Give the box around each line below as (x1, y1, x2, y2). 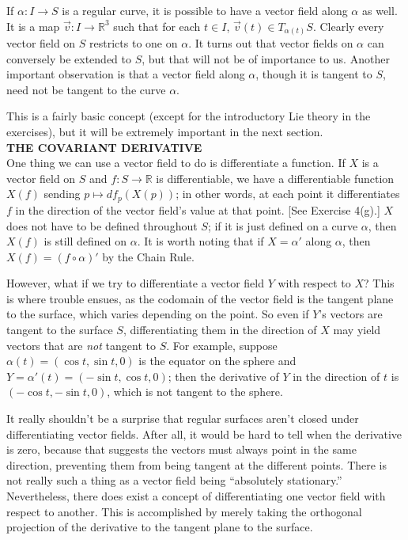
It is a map (6, 17, 60, 34)
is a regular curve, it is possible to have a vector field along (62, 2, 348, 18)
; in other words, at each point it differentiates (176, 185, 400, 202)
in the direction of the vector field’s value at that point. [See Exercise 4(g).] (15, 201, 380, 218)
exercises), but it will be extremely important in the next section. (6, 124, 323, 140)
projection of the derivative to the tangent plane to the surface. (6, 519, 313, 535)
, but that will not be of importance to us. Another (142, 50, 390, 67)
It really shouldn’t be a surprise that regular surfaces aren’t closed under (6, 410, 359, 427)
